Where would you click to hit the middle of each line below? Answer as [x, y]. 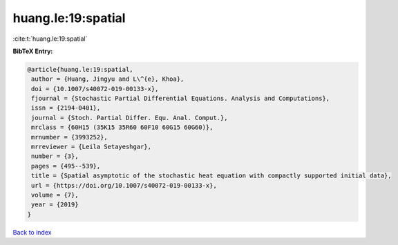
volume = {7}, [55, 195]
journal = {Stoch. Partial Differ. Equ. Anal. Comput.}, [130, 118]
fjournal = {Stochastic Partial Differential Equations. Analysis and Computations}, [181, 99]
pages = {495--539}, [66, 166]
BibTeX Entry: [33, 51]
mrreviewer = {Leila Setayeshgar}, [92, 147]
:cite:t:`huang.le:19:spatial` [50, 39]
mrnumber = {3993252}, [70, 137]
